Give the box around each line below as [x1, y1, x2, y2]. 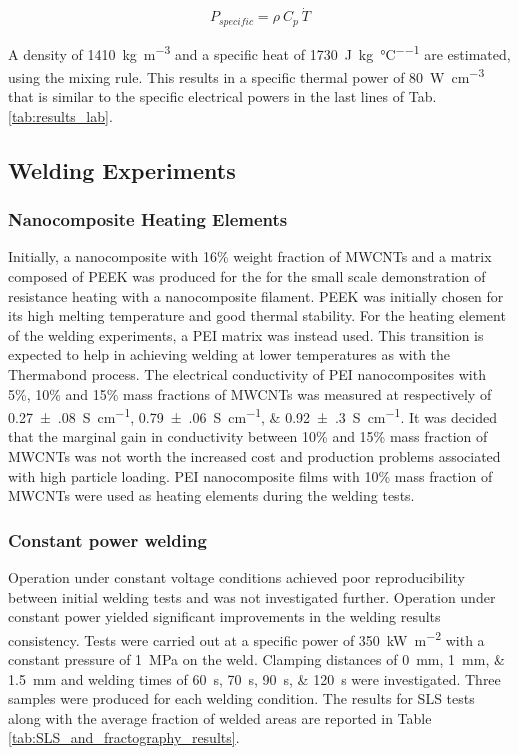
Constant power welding [8, 527, 207, 552]
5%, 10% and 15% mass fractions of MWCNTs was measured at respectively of [8, 383, 492, 404]
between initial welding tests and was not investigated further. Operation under [8, 586, 496, 607]
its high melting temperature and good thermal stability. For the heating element [8, 305, 506, 326]
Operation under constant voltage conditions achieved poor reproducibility [8, 566, 465, 587]
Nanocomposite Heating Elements [8, 207, 288, 232]
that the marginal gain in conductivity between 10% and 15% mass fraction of [8, 426, 488, 447]
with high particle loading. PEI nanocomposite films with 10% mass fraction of [8, 465, 493, 486]
